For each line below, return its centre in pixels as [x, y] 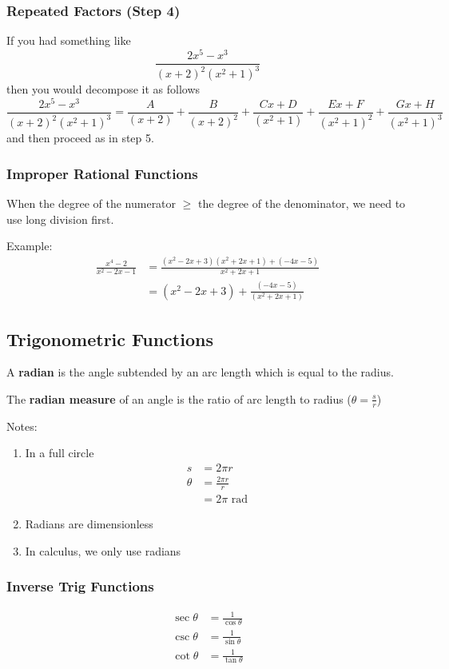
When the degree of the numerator [91, 203]
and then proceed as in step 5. [80, 138]
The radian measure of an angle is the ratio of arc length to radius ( [179, 398]
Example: [30, 246]
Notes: [22, 426]
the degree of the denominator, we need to [302, 203]
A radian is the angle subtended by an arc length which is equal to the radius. [200, 372]
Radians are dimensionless [89, 524]
